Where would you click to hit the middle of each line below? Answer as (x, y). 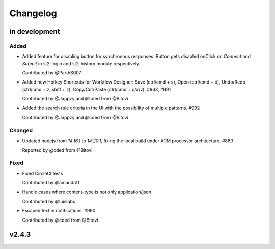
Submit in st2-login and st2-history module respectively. (81, 63)
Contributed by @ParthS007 (52, 73)
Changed (21, 130)
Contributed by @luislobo (49, 201)
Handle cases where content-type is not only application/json (87, 192)
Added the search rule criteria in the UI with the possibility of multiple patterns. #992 (111, 108)
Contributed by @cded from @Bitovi (60, 220)
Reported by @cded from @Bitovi (57, 150)
